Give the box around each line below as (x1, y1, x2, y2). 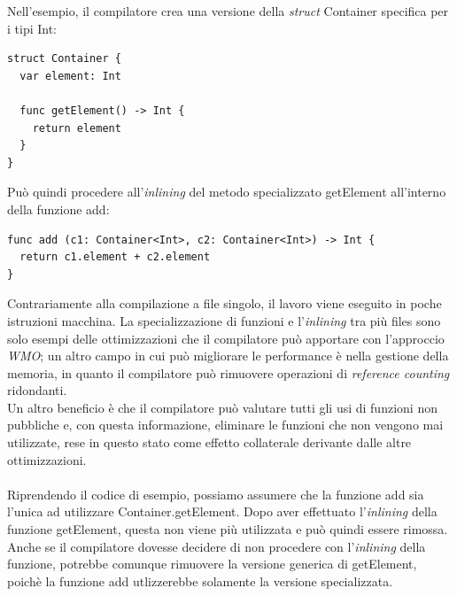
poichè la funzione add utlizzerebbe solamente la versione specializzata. (7, 571, 393, 590)
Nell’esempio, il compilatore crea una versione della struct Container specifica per (7, 2, 449, 19)
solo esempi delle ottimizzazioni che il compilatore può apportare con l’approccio (7, 329, 445, 347)
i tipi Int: (7, 19, 58, 37)
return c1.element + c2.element (19, 251, 211, 264)
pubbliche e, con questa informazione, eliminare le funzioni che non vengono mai (7, 415, 444, 434)
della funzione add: (7, 199, 110, 218)
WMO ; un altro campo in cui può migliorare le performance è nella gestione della (7, 346, 449, 365)
